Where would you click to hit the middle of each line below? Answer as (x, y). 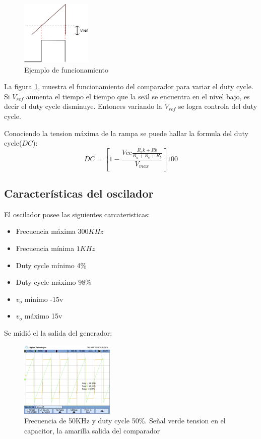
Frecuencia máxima (46, 231)
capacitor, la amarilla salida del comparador (92, 430)
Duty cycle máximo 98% (53, 282)
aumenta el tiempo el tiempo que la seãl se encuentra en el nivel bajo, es (138, 96)
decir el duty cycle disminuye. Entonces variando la (83, 106)
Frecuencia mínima (45, 248)
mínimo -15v (44, 299)
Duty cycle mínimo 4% (51, 265)
